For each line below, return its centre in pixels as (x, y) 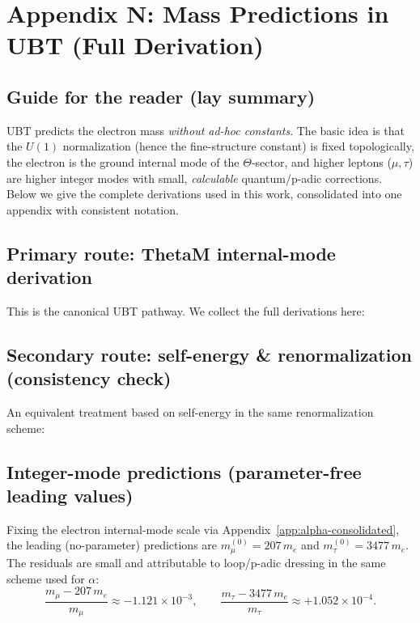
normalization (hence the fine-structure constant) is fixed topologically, (238, 146)
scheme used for (46, 578)
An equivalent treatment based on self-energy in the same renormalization (190, 412)
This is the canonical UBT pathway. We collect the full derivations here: (186, 310)
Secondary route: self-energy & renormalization (209, 354)
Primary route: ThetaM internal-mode (171, 253)
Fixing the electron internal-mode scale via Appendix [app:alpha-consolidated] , (203, 529)
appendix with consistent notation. (93, 209)
